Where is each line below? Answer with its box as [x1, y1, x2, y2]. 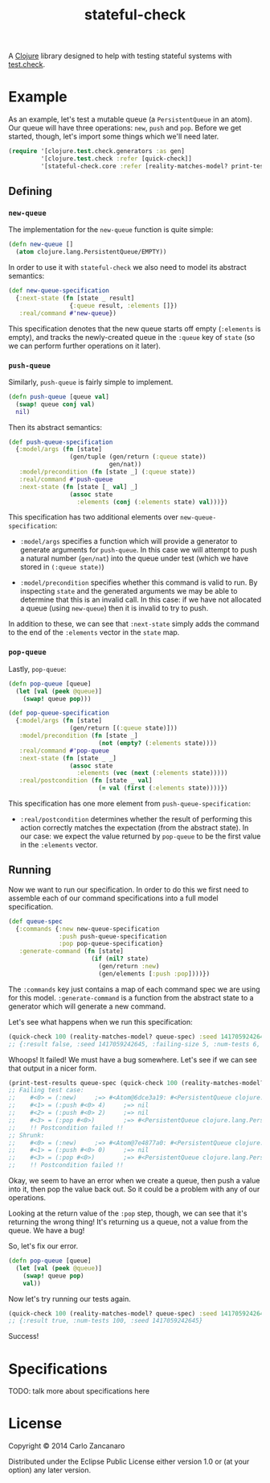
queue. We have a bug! [8, 1226, 85, 1236]
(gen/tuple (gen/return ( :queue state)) [69, 453, 207, 461]
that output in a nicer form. [8, 1063, 97, 1073]
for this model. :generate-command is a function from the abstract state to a [8, 992, 255, 1002]
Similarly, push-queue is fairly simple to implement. [8, 377, 174, 387]
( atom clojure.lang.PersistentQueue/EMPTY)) [15, 248, 167, 256]
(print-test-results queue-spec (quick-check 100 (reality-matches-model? [8, 1079, 264, 1087]
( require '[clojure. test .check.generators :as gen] [8, 147, 185, 155]
